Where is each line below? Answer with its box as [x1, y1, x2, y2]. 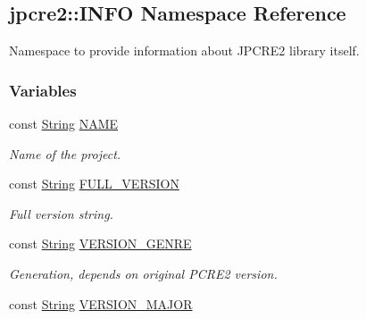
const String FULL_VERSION [9, 174, 179, 193]
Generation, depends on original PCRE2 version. [9, 264, 278, 282]
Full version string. [9, 204, 113, 222]
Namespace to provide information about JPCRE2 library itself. [9, 41, 360, 60]
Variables [9, 79, 77, 101]
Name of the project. [9, 144, 121, 163]
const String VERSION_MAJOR [9, 294, 193, 313]
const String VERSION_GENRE [9, 234, 192, 253]
